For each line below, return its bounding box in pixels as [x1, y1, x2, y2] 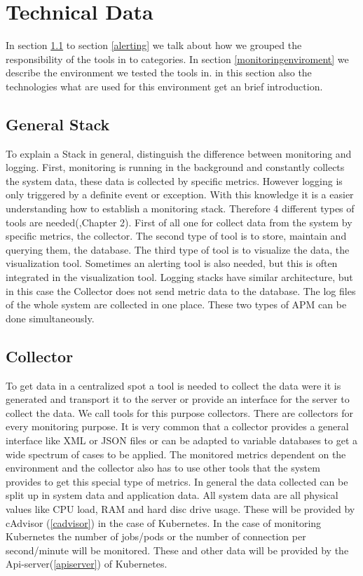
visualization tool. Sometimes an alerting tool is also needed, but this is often [6, 256, 338, 270]
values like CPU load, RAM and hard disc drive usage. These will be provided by [6, 501, 355, 516]
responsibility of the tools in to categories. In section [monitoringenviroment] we [6, 51, 349, 66]
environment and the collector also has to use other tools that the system [6, 460, 320, 475]
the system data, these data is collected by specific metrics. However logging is [6, 173, 343, 188]
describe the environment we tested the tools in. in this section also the [6, 65, 312, 80]
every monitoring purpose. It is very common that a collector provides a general [6, 419, 349, 434]
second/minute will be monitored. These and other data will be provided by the [6, 542, 349, 557]
